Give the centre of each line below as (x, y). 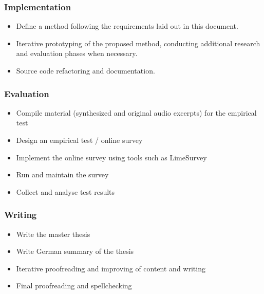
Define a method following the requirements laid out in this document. (127, 26)
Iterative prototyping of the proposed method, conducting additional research (138, 43)
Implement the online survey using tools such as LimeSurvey (111, 157)
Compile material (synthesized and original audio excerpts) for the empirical (136, 112)
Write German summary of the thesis (75, 251)
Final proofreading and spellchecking (74, 286)
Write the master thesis (53, 234)
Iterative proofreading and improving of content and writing (111, 268)
